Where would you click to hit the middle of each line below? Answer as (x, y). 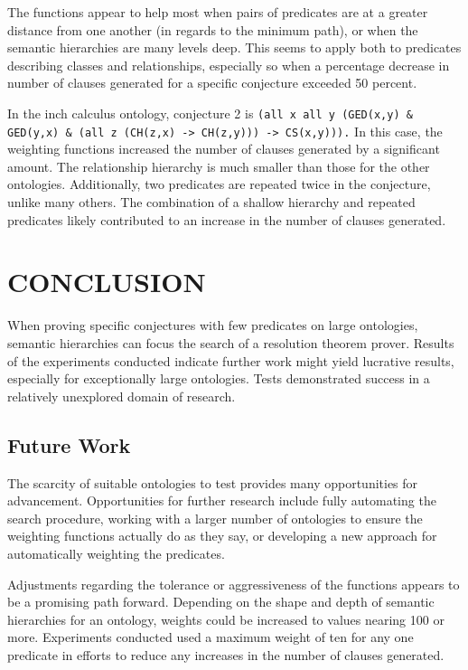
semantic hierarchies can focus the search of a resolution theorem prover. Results (231, 342)
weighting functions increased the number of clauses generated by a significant (224, 149)
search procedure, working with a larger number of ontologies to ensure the (215, 518)
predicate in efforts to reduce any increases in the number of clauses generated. (226, 654)
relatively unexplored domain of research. (122, 396)
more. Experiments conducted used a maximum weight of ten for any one (211, 637)
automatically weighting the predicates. (116, 553)
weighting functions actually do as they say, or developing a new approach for (222, 536)
